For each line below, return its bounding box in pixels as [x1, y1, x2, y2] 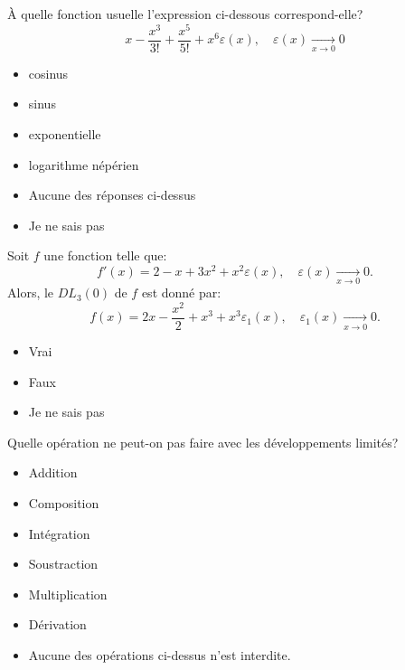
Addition [28, 463, 78, 482]
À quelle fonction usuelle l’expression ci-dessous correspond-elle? [7, 5, 363, 23]
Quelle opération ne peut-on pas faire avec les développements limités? [7, 432, 399, 451]
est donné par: [141, 283, 221, 302]
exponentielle [28, 124, 101, 143]
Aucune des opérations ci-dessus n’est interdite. [28, 645, 291, 664]
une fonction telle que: [43, 246, 167, 265]
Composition [28, 494, 99, 512]
